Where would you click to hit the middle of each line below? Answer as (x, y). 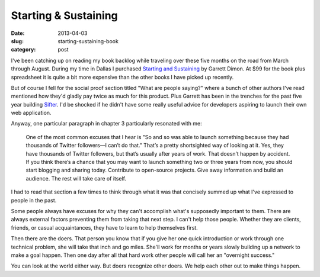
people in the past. (34, 200)
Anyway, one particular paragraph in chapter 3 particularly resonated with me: (107, 124)
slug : (17, 41)
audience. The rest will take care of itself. (76, 178)
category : (23, 50)
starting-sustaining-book (88, 41)
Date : (18, 33)
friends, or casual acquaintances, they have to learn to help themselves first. (104, 227)
